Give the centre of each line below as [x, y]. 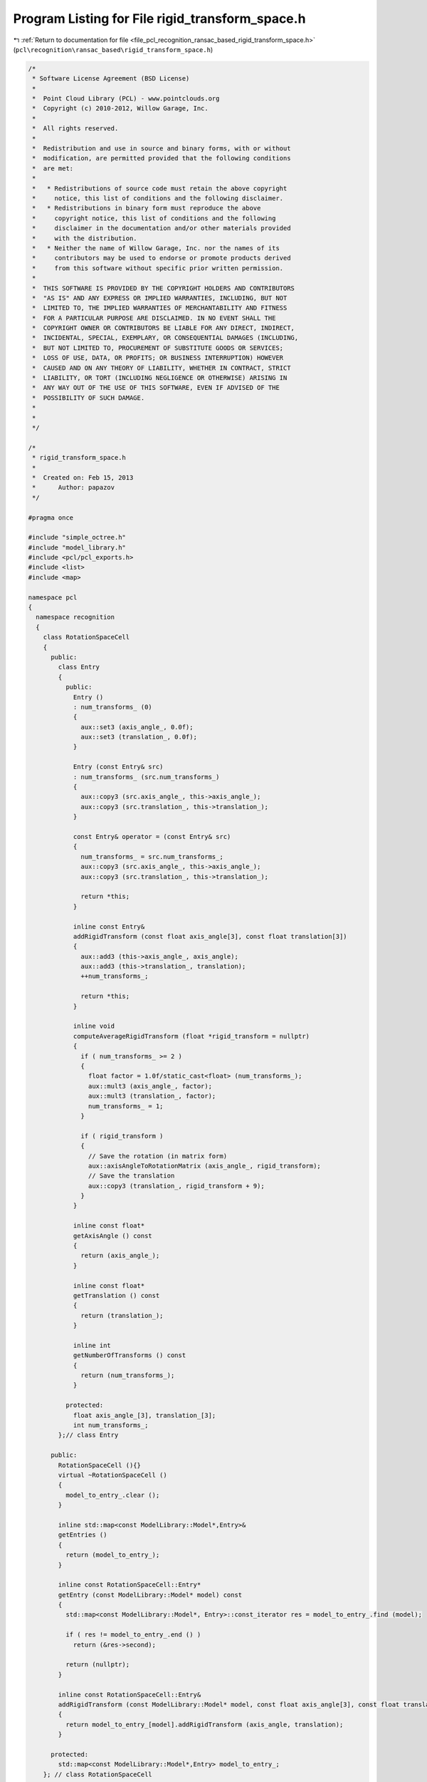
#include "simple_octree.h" [77, 537]
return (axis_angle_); [120, 1256]
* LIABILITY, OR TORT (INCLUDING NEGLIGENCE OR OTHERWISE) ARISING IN [160, 378]
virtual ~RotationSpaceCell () [112, 1475]
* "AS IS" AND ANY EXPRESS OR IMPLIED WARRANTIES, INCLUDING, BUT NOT [160, 298]
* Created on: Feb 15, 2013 [83, 477]
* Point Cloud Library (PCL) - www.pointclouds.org [126, 99]
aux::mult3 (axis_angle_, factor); [150, 1086]
